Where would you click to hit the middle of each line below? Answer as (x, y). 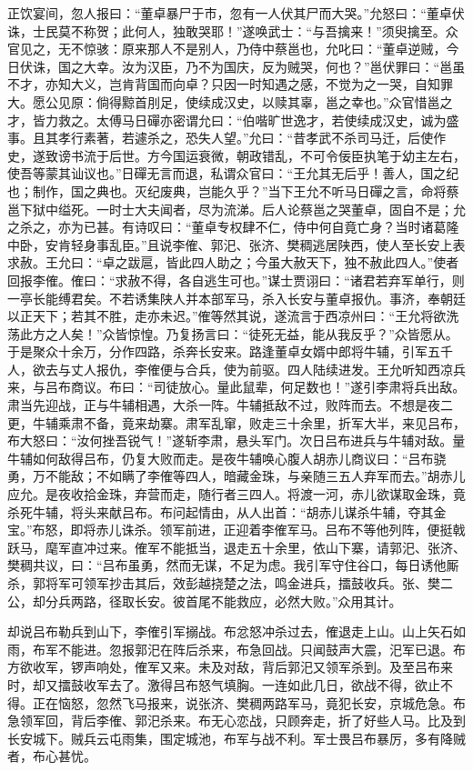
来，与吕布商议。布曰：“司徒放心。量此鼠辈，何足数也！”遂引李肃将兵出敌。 (236, 387)
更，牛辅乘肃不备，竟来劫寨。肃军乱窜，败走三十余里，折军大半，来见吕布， (236, 422)
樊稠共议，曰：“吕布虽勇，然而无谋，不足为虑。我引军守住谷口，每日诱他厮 (233, 565)
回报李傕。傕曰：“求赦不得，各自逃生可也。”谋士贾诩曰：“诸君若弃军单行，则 (236, 280)
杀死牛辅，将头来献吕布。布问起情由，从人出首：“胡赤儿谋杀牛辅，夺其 (221, 511)
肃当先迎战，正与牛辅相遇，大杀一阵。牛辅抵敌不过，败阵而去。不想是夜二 (230, 405)
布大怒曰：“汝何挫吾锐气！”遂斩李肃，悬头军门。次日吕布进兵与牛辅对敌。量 (236, 441)
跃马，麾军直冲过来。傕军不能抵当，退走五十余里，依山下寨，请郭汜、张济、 (236, 547)
